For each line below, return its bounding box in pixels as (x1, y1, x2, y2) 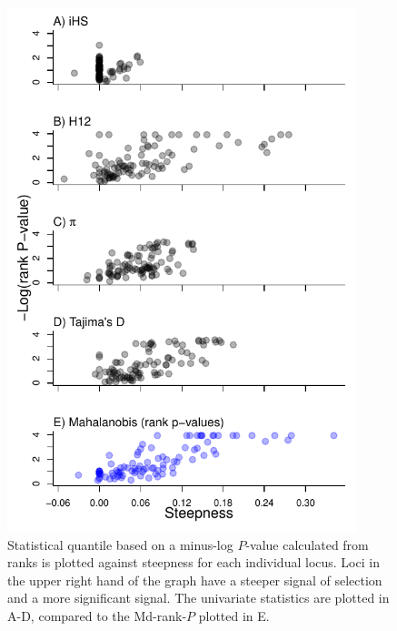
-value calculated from (245, 534, 369, 554)
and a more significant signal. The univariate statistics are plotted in (7, 588, 390, 607)
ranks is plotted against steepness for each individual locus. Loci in (7, 553, 380, 572)
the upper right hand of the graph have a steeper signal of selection (7, 570, 382, 589)
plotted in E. (198, 606, 270, 625)
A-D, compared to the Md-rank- (7, 606, 187, 625)
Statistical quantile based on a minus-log (7, 534, 233, 554)
